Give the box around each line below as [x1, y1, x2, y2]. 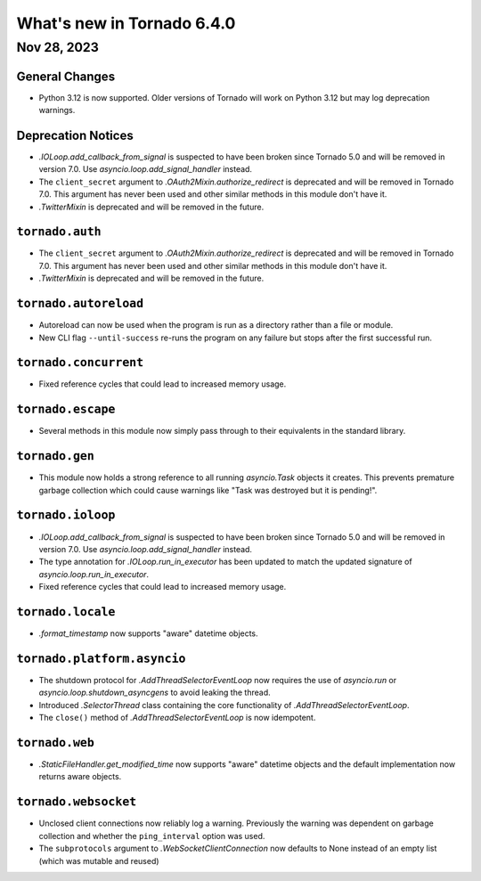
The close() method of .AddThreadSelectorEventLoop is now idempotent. [38, 713, 316, 723]
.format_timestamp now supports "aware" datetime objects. [38, 628, 258, 639]
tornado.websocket [16, 795, 137, 810]
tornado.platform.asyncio [16, 651, 186, 665]
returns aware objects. [38, 771, 122, 782]
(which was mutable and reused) [38, 855, 159, 866]
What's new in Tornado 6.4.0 [16, 13, 236, 33]
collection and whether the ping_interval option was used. [38, 830, 265, 841]
